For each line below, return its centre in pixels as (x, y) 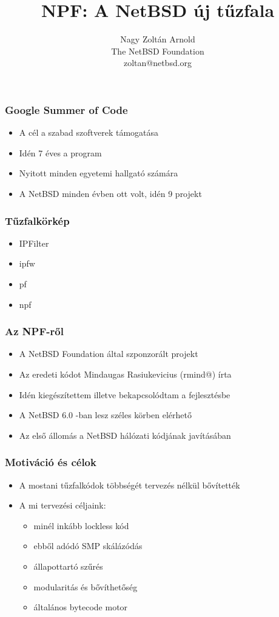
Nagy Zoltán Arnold (158, 39)
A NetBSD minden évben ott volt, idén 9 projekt (110, 193)
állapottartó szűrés (68, 566)
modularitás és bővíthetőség (86, 586)
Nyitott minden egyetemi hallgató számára (99, 173)
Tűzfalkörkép (37, 220)
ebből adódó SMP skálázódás (88, 546)
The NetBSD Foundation (158, 51)
